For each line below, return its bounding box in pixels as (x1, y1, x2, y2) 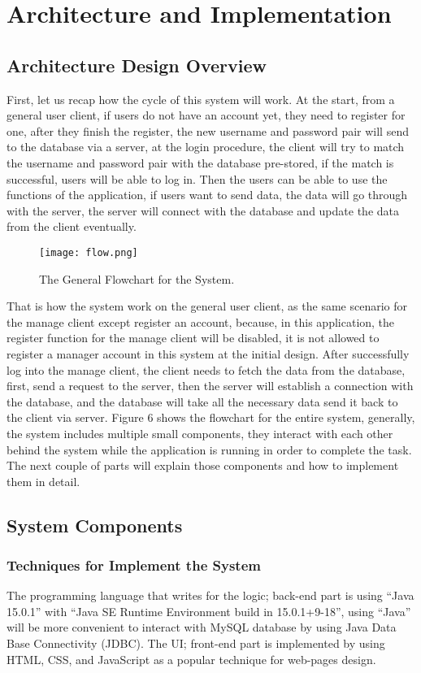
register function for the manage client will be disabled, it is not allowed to (7, 329, 380, 346)
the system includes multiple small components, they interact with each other (7, 424, 393, 441)
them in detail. (7, 472, 80, 489)
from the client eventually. (7, 218, 137, 235)
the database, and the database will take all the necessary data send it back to (7, 393, 398, 410)
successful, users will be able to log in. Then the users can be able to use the (7, 170, 388, 187)
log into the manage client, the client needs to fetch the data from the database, (7, 361, 406, 378)
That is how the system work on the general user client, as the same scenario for (7, 297, 407, 315)
